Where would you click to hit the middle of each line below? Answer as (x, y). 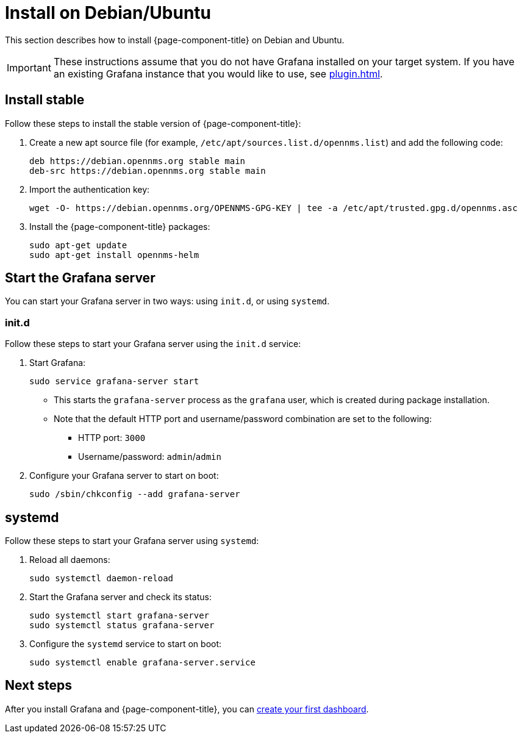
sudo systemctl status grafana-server (122, 625)
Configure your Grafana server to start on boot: (124, 476)
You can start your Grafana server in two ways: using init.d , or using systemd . (167, 301)
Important (29, 67)
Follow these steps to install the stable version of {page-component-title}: (153, 123)
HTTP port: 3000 (112, 438)
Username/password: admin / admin (150, 457)
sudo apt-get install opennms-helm (114, 255)
